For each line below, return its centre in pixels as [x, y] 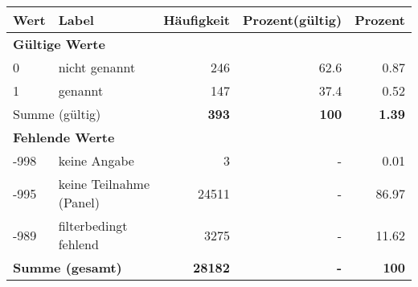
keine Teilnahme [104, 184]
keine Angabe [96, 160]
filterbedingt [93, 225]
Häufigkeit [197, 20]
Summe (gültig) [57, 114]
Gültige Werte [59, 44]
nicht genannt [97, 67]
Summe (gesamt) [68, 267]
